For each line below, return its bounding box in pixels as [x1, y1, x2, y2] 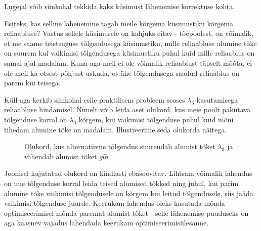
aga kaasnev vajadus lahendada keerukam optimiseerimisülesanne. [4, 217, 209, 228]
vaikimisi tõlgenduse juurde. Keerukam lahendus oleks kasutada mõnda [4, 198, 225, 208]
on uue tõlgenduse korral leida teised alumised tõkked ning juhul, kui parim [4, 177, 239, 188]
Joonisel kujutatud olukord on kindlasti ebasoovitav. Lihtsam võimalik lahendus [4, 168, 252, 178]
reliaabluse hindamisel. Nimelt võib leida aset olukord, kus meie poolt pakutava [4, 104, 250, 115]
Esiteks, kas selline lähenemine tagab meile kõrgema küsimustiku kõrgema [4, 18, 233, 28]
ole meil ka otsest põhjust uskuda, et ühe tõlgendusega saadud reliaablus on [4, 67, 239, 78]
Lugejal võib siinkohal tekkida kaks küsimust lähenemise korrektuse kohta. [4, 1, 235, 11]
